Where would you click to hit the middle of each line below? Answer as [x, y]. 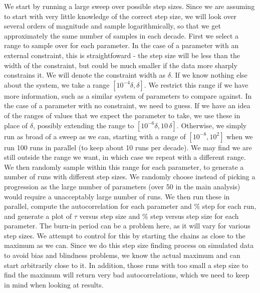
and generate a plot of [38, 216]
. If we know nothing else [209, 75]
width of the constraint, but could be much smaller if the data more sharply [121, 65]
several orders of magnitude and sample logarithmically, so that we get [112, 26]
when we [240, 136]
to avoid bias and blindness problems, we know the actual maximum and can [122, 255]
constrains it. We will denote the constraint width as [85, 75]
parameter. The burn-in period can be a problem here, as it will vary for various [127, 226]
